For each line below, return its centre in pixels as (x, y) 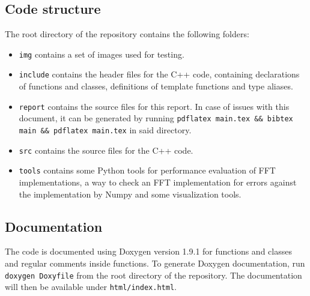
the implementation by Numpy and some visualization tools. (130, 194)
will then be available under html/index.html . (91, 287)
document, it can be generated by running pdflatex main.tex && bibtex (156, 118)
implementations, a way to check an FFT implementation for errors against (158, 182)
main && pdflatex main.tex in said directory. (105, 130)
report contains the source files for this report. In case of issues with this (154, 106)
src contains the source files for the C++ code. (106, 150)
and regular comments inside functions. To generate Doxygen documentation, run (155, 263)
